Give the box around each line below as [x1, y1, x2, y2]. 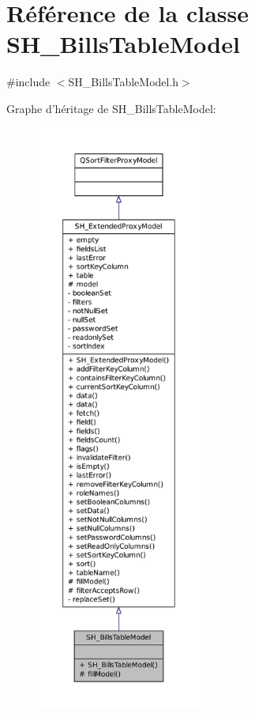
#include [6, 74, 51, 90]
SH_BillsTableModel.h [68, 74, 179, 90]
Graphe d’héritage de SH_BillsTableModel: [6, 100, 216, 116]
